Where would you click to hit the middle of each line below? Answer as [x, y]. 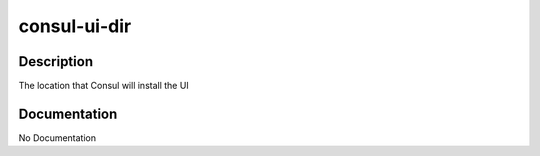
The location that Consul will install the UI [103, 86]
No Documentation [57, 137]
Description [56, 61]
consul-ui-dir [75, 26]
